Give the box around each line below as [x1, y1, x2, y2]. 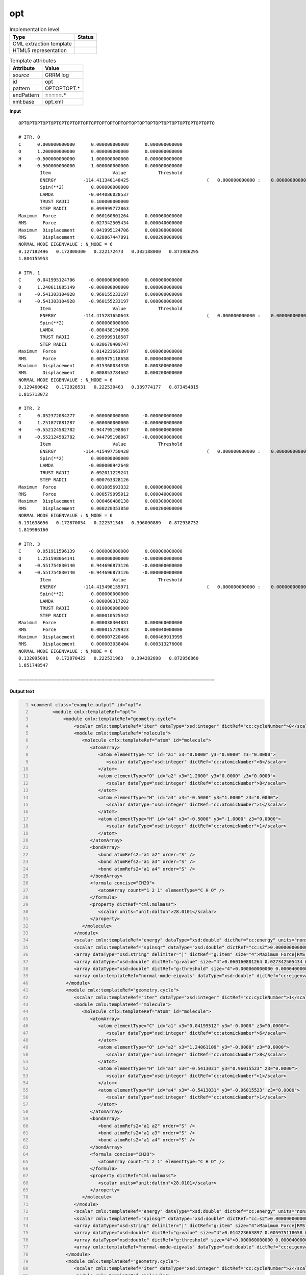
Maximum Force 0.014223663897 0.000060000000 [18, 348, 183, 354]
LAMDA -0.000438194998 [40, 327, 129, 333]
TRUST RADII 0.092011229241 [40, 470, 129, 475]
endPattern [12, 92, 39, 99]
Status [77, 33, 94, 40]
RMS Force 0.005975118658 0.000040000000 [18, 355, 183, 362]
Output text [9, 688, 35, 694]
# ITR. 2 [18, 405, 40, 412]
